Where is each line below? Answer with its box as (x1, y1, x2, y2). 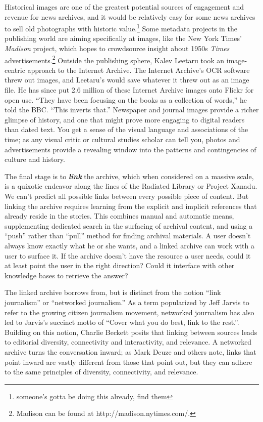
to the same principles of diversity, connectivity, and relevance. (5, 366, 198, 377)
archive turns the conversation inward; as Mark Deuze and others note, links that (5, 346, 256, 357)
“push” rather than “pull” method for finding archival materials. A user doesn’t (5, 230, 251, 241)
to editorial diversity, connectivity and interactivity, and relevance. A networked (5, 336, 252, 347)
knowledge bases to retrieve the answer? (5, 270, 128, 280)
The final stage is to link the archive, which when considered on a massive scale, (5, 171, 254, 181)
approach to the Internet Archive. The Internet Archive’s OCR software (27, 64, 250, 75)
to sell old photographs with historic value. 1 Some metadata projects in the (5, 22, 237, 33)
